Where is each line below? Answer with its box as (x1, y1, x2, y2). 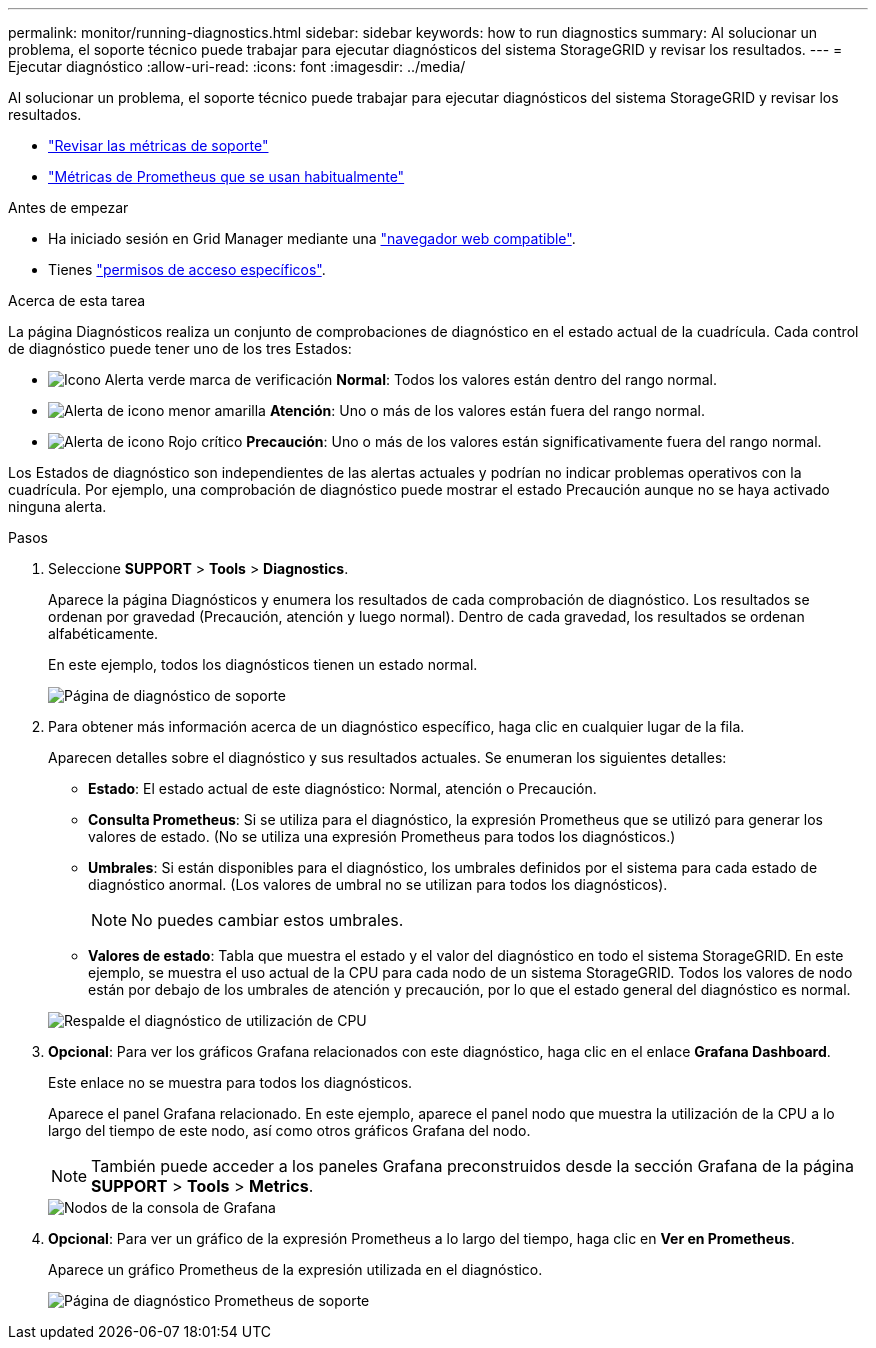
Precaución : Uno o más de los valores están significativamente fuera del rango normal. (246, 433, 822, 450)
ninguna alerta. (8, 498, 107, 515)
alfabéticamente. (48, 625, 159, 642)
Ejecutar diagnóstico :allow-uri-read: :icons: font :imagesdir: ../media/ (8, 58, 466, 75)
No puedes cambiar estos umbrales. (131, 910, 404, 930)
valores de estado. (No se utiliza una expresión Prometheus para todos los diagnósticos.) (88, 828, 676, 845)
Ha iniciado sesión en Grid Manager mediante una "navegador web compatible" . (48, 230, 576, 247)
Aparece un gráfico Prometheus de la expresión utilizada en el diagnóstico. (48, 1261, 543, 1278)
